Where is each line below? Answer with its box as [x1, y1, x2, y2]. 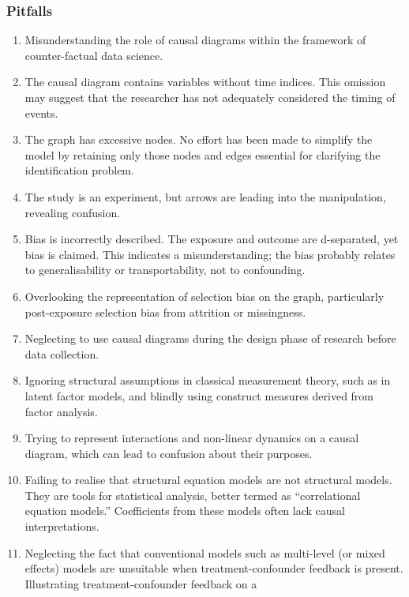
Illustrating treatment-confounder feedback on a [24, 575, 257, 591]
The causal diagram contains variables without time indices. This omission [24, 73, 386, 90]
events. [24, 104, 58, 121]
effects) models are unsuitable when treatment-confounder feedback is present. [24, 560, 403, 576]
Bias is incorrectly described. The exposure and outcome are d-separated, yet [24, 231, 399, 247]
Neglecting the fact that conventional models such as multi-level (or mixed [24, 544, 385, 561]
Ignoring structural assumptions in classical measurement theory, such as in [24, 372, 391, 389]
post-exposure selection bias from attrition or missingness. [24, 303, 306, 320]
